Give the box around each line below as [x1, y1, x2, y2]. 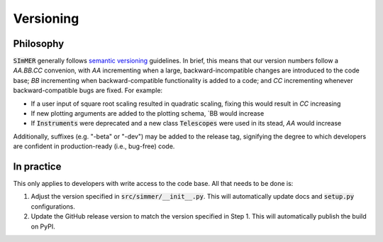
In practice [13, 160, 62, 172]
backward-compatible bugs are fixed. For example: [13, 86, 163, 95]
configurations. [30, 202, 76, 211]
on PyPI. [30, 222, 56, 231]
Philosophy [13, 38, 65, 50]
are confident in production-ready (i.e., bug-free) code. [13, 142, 175, 150]
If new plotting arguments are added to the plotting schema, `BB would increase [30, 109, 265, 118]
